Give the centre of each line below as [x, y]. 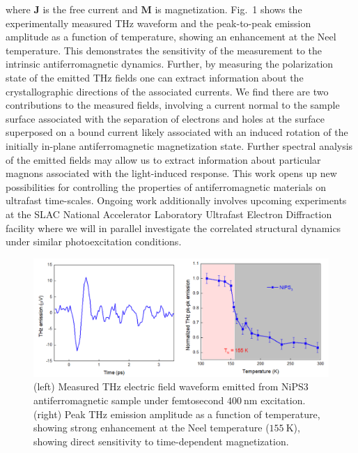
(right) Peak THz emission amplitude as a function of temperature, [177, 414]
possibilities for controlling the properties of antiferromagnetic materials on [166, 186]
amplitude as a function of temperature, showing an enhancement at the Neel [171, 37]
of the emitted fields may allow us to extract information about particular [163, 159]
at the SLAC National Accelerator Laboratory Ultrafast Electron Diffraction [169, 214]
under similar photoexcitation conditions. [94, 241]
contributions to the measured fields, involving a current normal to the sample [173, 105]
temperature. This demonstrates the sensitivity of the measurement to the [164, 50]
